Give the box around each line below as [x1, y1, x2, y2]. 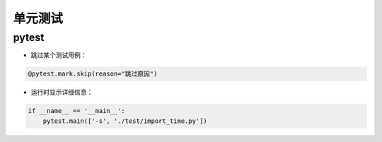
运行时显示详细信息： [30, 88, 93, 97]
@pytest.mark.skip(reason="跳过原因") [28, 70, 158, 78]
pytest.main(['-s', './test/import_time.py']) [42, 117, 208, 125]
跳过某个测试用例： [30, 51, 87, 59]
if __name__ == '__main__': [28, 107, 125, 115]
